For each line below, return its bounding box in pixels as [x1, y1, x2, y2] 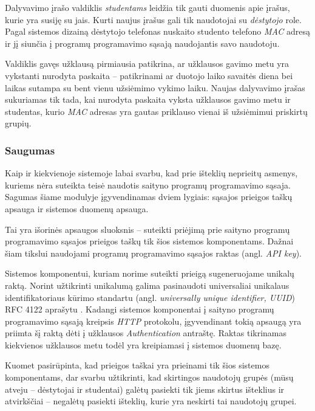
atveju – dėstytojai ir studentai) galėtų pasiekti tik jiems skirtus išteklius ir [5, 382, 285, 395]
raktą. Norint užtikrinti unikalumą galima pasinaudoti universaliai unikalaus [5, 278, 290, 291]
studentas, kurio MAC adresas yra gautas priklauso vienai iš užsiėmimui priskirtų [5, 105, 308, 117]
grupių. [5, 117, 32, 130]
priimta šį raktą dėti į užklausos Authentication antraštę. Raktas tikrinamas [5, 326, 287, 339]
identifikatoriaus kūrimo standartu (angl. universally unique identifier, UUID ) [5, 291, 296, 303]
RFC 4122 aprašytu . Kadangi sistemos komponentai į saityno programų [5, 303, 274, 316]
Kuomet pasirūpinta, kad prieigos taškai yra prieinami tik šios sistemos [5, 359, 269, 371]
